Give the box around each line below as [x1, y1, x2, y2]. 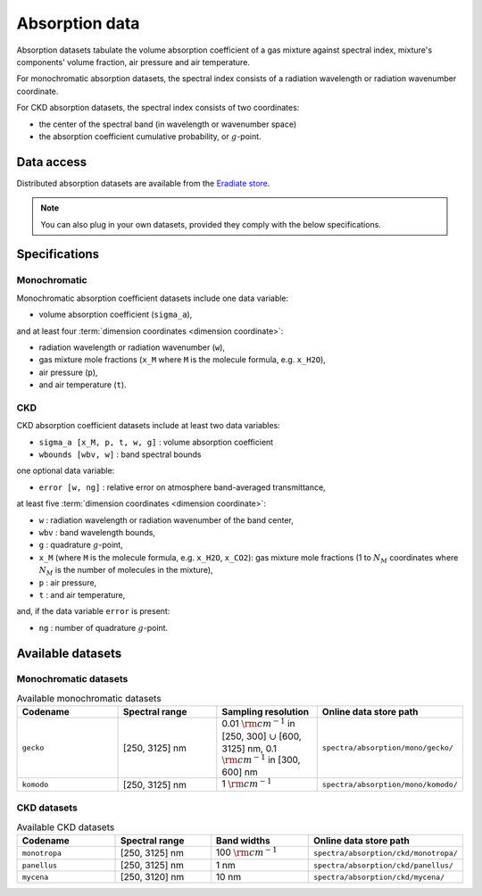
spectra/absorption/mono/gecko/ [321, 743, 454, 753]
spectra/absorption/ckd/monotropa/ [312, 848, 459, 858]
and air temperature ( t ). [38, 379, 127, 390]
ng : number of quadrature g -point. [38, 622, 169, 633]
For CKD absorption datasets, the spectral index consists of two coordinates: [16, 103, 300, 113]
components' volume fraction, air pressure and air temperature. [16, 56, 250, 67]
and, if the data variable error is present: [16, 606, 170, 617]
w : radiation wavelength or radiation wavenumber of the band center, [38, 514, 294, 526]
